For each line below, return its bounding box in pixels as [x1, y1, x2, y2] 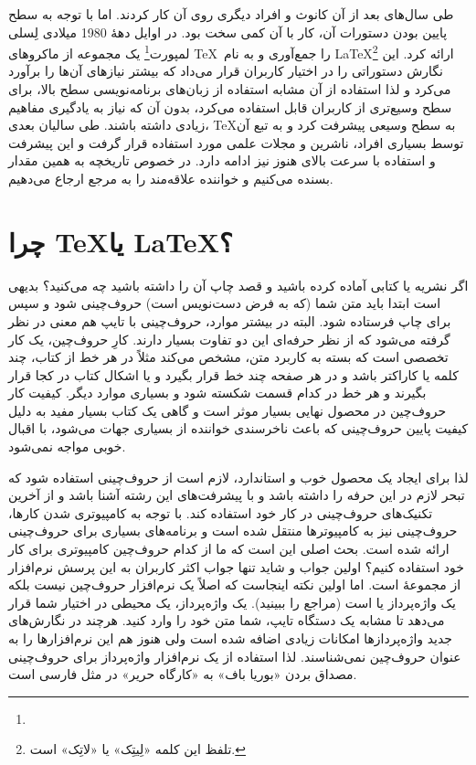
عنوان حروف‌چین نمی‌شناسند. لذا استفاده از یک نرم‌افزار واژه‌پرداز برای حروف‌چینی [8, 646, 461, 665]
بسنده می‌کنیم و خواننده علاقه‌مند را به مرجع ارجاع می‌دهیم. [8, 169, 333, 187]
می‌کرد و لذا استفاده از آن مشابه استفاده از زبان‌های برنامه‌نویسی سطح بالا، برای [8, 80, 451, 99]
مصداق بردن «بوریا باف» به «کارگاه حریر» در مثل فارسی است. [8, 664, 357, 684]
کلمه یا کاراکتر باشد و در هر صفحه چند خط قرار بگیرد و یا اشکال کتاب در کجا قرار [8, 365, 459, 384]
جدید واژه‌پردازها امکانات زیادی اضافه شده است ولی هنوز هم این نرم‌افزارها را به [8, 629, 453, 647]
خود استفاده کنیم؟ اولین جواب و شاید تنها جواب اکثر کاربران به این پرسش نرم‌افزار [8, 557, 464, 576]
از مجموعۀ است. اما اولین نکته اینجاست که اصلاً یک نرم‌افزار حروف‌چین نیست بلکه [8, 575, 461, 594]
